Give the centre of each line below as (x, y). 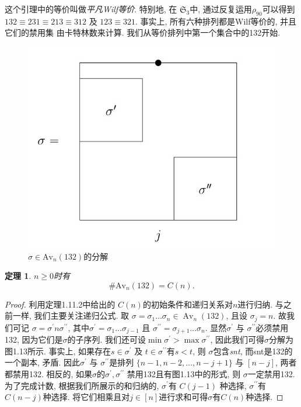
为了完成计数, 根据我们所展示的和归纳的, (82, 385)
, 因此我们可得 (237, 339)
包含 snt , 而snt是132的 (253, 351)
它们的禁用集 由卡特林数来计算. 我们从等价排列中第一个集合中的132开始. (143, 32)
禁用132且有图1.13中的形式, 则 (184, 373)
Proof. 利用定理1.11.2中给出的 (60, 304)
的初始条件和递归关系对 (188, 304)
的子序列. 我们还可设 (107, 339)
